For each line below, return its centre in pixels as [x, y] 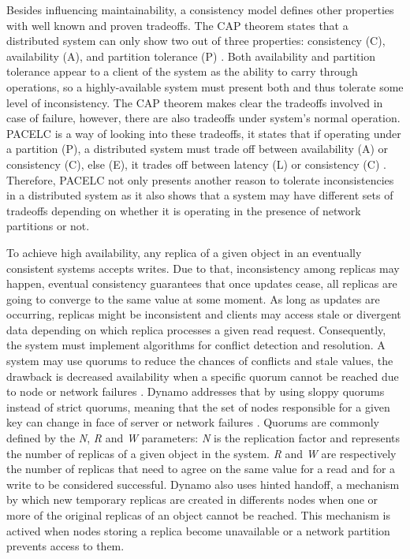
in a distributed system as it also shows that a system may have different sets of [200, 195]
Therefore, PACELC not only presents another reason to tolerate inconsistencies [200, 179]
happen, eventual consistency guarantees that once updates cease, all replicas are [202, 283]
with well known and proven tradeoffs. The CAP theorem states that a [177, 25]
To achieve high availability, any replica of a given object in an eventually [184, 252]
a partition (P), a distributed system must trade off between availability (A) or [198, 149]
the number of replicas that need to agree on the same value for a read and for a [201, 469]
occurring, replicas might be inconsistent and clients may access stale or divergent [204, 314]
